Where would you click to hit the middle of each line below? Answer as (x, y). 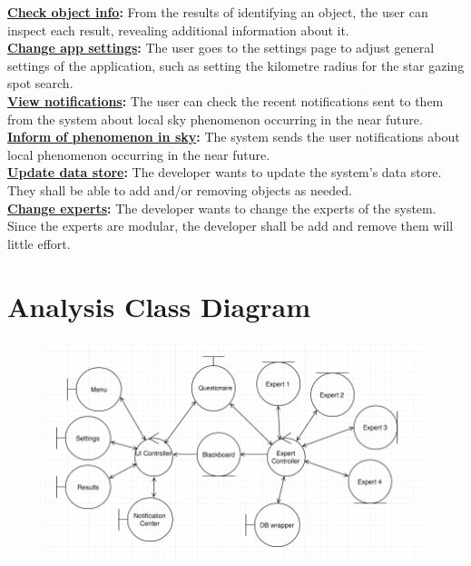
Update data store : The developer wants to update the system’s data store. (225, 172)
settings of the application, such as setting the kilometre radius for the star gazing (236, 65)
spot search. (40, 83)
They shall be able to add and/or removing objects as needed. (180, 189)
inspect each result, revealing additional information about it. (178, 30)
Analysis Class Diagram (159, 306)
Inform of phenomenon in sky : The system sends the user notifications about (234, 137)
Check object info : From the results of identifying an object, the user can (218, 12)
